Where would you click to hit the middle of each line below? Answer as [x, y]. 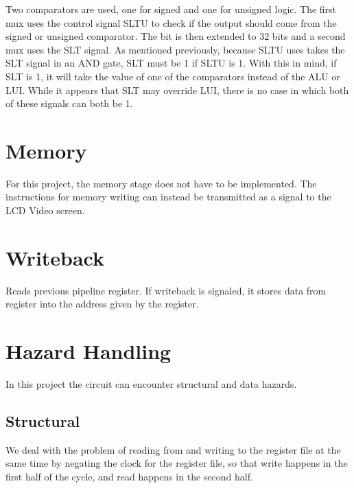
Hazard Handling [88, 351]
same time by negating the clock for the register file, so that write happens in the [177, 463]
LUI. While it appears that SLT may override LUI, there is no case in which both [177, 90]
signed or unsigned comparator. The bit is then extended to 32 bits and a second [176, 36]
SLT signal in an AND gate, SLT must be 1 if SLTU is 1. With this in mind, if [171, 63]
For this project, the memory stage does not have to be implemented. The [161, 183]
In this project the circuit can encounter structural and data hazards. [151, 384]
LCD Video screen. [45, 210]
